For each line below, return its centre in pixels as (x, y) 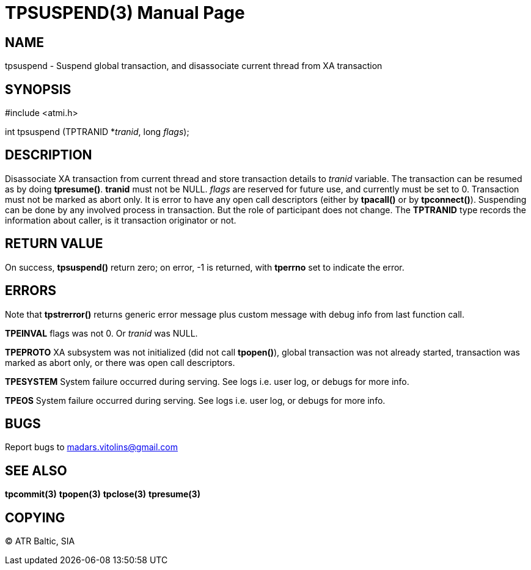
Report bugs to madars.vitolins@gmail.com (91, 447)
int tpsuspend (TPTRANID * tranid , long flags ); (97, 132)
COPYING (35, 517)
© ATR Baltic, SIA (40, 541)
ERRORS (31, 291)
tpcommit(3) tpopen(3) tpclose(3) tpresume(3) (103, 494)
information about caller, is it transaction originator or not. (121, 220)
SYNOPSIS (38, 89)
